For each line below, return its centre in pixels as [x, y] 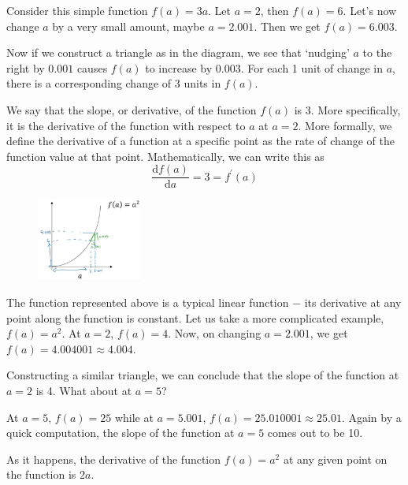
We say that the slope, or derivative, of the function [132, 109]
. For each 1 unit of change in [312, 67]
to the [377, 52]
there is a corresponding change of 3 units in [114, 83]
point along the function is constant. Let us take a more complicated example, [195, 317]
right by [26, 67]
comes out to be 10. [315, 433]
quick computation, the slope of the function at [121, 433]
